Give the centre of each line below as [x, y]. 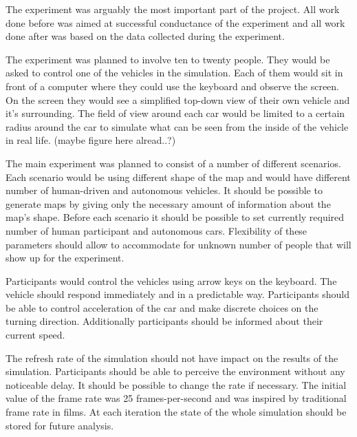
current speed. [35, 335]
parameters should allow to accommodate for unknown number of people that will [178, 244]
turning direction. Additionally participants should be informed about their [164, 321]
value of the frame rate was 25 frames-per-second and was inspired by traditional [176, 398]
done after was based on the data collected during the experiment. [145, 36]
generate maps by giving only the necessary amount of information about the [168, 203]
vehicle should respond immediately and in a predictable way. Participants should [177, 294]
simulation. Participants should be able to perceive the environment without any [175, 371]
